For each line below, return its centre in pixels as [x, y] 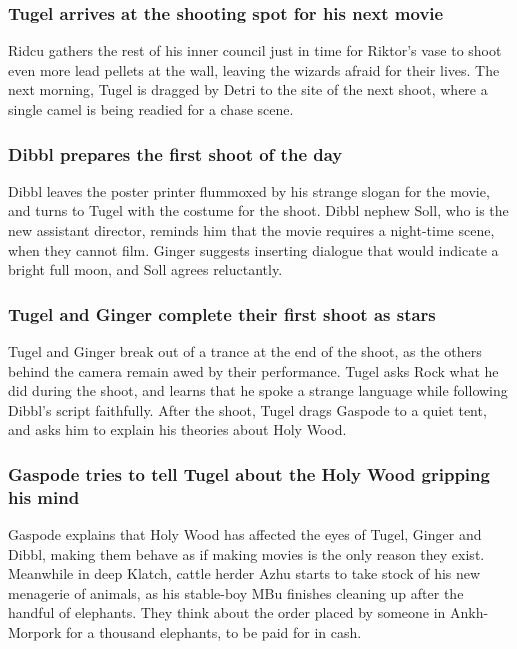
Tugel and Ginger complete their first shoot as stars [222, 313]
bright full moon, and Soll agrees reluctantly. [145, 269]
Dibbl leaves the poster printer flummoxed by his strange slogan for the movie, [249, 190]
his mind [44, 496]
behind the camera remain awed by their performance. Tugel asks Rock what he [253, 370]
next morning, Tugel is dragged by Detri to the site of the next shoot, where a [248, 89]
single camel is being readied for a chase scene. [151, 109]
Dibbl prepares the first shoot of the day [175, 153]
